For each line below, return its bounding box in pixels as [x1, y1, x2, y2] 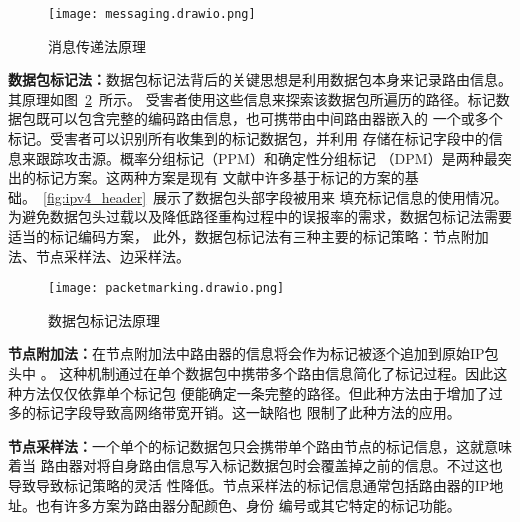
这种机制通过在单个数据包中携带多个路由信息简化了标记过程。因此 [59, 363, 494, 384]
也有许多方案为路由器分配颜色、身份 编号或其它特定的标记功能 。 [35, 494, 461, 515]
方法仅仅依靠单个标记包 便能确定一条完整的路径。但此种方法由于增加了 [21, 382, 489, 403]
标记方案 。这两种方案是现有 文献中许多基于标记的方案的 [35, 167, 405, 188]
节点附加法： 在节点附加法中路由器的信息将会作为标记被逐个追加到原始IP [8, 343, 485, 364]
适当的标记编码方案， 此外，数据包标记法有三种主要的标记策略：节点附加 [8, 226, 489, 246]
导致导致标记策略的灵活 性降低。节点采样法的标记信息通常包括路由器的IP [8, 475, 490, 495]
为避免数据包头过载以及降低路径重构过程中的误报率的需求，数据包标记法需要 [8, 206, 512, 227]
